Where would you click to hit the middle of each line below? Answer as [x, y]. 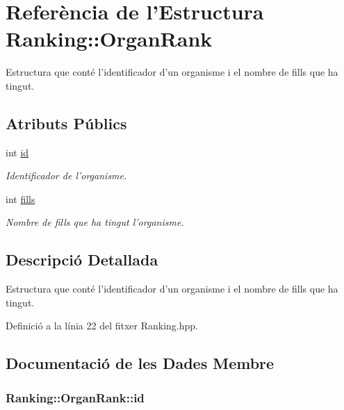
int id [17, 152]
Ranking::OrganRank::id [75, 397]
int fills [21, 198]
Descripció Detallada [82, 260]
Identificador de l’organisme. [66, 175]
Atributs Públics [66, 123]
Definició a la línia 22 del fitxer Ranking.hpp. [102, 326]
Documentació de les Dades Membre [140, 363]
